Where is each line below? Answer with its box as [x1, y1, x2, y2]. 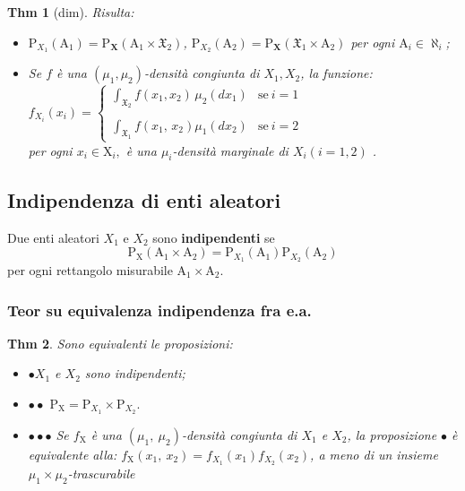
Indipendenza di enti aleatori [7, 185, 281, 213]
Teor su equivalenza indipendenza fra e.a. [7, 298, 312, 321]
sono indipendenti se [152, 228, 275, 246]
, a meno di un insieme [310, 444, 438, 463]
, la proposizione [347, 425, 437, 444]
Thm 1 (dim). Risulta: [7, 3, 134, 21]
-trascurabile [67, 463, 135, 482]
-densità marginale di [172, 141, 288, 159]
